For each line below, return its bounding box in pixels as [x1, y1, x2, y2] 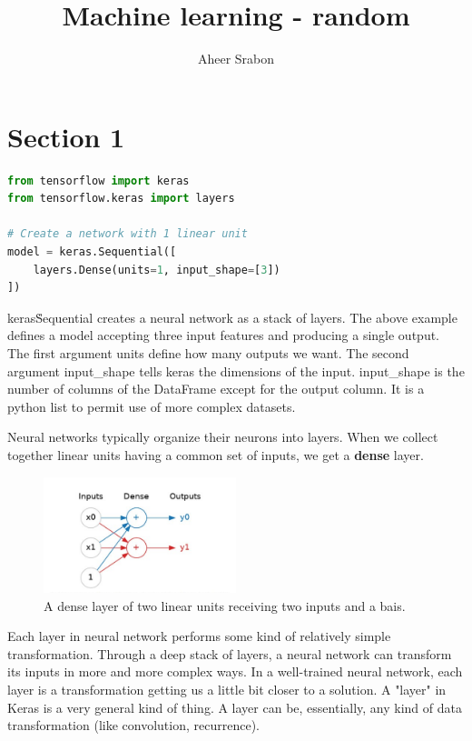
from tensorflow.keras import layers [7, 192, 235, 205]
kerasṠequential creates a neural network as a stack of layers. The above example [7, 307, 457, 326]
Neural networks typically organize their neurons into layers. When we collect [7, 427, 438, 446]
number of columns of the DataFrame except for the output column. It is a [7, 379, 425, 398]
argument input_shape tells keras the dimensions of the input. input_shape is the [7, 361, 465, 380]
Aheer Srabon [197, 49, 275, 68]
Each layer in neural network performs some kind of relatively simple [7, 626, 391, 646]
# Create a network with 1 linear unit [7, 227, 248, 241]
